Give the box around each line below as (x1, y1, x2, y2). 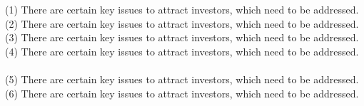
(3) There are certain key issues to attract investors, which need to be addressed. (5, 30, 359, 45)
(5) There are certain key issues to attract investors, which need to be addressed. (5, 71, 359, 86)
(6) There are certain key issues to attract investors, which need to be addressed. (5, 85, 359, 100)
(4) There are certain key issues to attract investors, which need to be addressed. (5, 43, 359, 58)
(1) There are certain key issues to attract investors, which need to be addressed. (5, 2, 359, 16)
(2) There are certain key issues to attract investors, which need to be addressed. (5, 16, 359, 31)
